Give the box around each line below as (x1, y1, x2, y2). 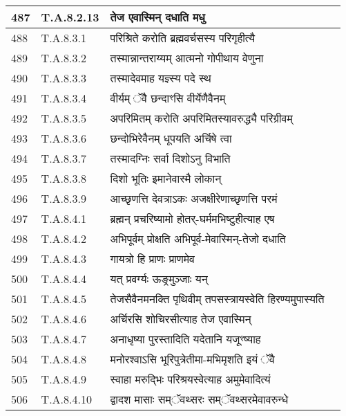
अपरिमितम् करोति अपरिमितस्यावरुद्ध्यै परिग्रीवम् (110, 110, 293, 126)
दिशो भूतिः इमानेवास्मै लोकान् (110, 170, 222, 186)
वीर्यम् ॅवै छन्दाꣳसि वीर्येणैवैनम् (110, 90, 226, 106)
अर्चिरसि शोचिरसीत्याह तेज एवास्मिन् (110, 311, 251, 327)
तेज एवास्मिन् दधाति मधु (110, 9, 205, 25)
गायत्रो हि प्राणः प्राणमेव (110, 251, 195, 266)
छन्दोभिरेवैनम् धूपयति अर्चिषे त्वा (110, 130, 232, 146)
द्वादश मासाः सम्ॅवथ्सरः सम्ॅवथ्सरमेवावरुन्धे (110, 391, 289, 407)
